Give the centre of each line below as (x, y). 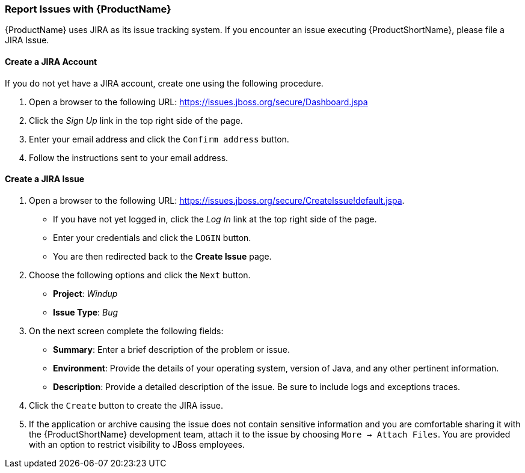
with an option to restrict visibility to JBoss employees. (137, 444)
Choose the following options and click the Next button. (140, 275)
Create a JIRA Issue (45, 179)
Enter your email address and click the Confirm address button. (159, 139)
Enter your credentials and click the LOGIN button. (152, 237)
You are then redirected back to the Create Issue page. (162, 256)
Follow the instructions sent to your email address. (129, 157)
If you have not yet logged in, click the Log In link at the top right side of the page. (215, 219)
